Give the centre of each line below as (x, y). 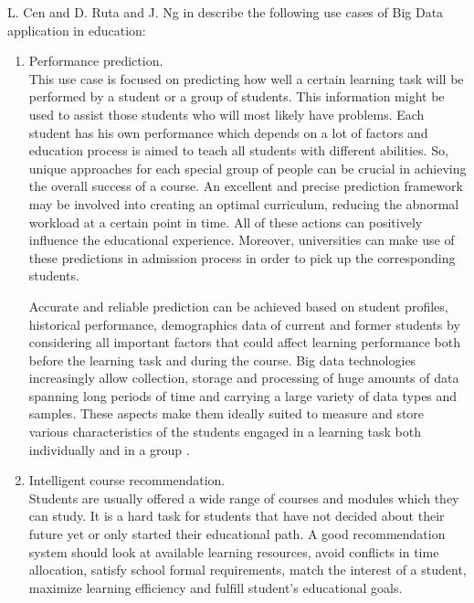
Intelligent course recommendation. (127, 480)
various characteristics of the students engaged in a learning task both (225, 432)
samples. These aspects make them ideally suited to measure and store (226, 413)
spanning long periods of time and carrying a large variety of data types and (243, 395)
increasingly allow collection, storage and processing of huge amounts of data (244, 378)
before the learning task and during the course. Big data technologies (222, 360)
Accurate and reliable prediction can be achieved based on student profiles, (238, 306)
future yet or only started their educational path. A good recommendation (237, 534)
